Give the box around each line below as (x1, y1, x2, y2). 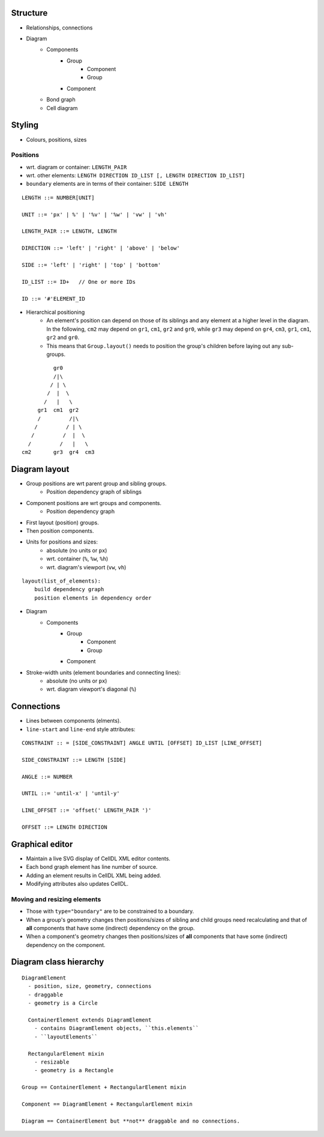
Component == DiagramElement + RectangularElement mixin (22, 1100, 193, 1108)
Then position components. (26, 527, 94, 535)
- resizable (34, 1058, 70, 1065)
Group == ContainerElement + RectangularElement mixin (22, 1084, 187, 1091)
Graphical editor (11, 839, 73, 849)
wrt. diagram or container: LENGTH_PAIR (26, 163, 127, 171)
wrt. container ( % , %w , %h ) (46, 555, 109, 562)
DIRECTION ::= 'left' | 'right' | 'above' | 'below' (22, 245, 180, 252)
